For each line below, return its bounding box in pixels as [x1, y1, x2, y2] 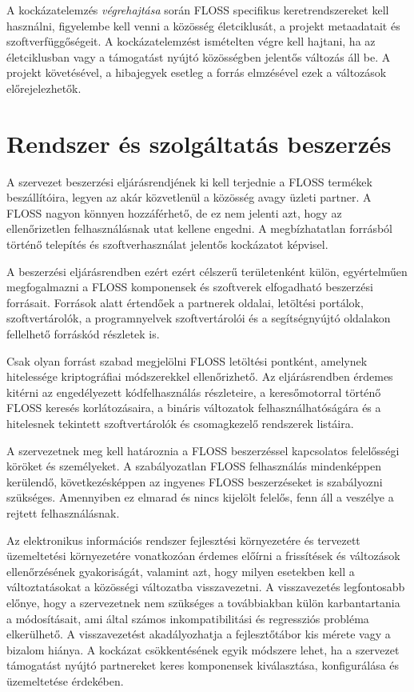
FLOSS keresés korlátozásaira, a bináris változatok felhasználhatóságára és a [6, 399, 381, 416]
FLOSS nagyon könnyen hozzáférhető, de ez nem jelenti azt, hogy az [6, 204, 342, 221]
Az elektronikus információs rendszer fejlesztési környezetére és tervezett [6, 531, 360, 548]
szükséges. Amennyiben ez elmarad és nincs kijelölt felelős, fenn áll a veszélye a [6, 489, 394, 506]
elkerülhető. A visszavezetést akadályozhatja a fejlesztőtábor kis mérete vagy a [6, 626, 391, 642]
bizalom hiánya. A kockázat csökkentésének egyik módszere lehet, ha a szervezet [6, 641, 400, 658]
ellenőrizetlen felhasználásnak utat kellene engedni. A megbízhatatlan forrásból [6, 220, 392, 237]
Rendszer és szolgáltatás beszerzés [6, 126, 392, 159]
